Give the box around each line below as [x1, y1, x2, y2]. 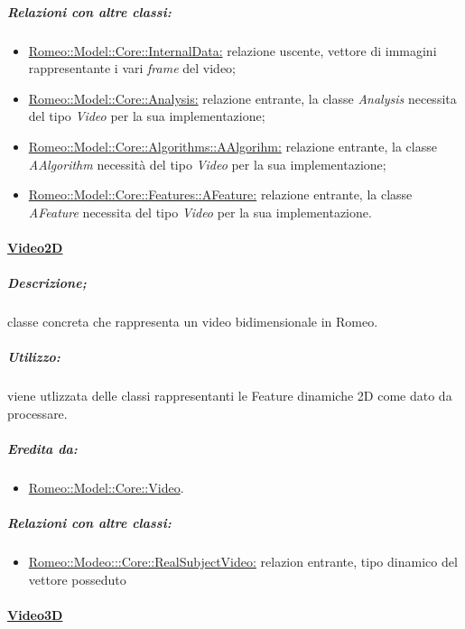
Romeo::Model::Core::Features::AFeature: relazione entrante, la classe [28, 185, 413, 204]
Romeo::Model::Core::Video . [28, 477, 184, 496]
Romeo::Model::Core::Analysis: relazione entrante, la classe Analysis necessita [28, 88, 457, 107]
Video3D [7, 605, 63, 624]
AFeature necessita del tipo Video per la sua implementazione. [28, 202, 372, 221]
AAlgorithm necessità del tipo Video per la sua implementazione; [28, 154, 386, 173]
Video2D [7, 237, 63, 256]
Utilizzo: [7, 347, 60, 366]
